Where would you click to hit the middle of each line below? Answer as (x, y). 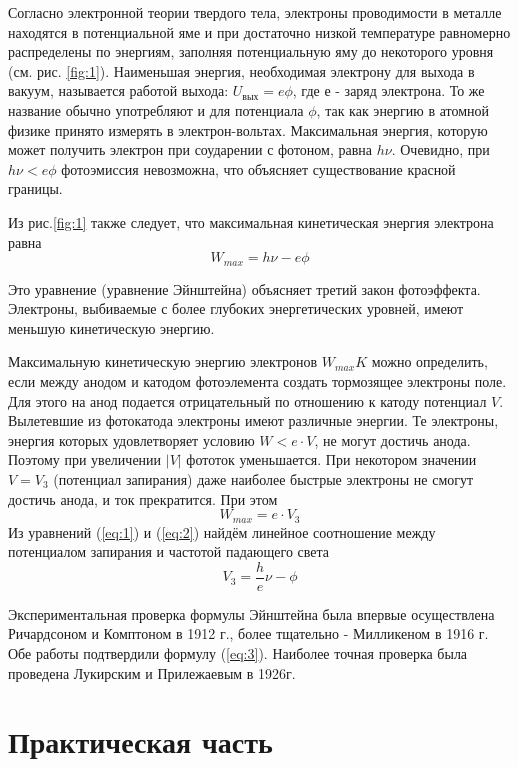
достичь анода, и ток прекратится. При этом (143, 498)
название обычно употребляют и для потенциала (156, 109)
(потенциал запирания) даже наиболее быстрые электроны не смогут (263, 478)
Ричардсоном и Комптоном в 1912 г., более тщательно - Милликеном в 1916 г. (248, 633)
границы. (35, 188)
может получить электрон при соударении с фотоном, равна (190, 149)
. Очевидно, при (440, 149)
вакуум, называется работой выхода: (118, 90)
